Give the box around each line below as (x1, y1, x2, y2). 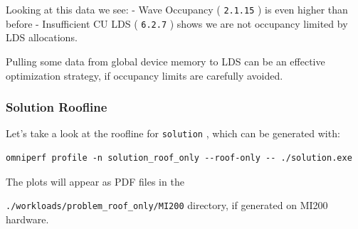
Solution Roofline (6, 98, 107, 116)
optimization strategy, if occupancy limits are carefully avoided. (6, 68, 283, 82)
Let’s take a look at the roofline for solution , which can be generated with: (6, 126, 340, 141)
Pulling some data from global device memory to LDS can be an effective (6, 53, 325, 68)
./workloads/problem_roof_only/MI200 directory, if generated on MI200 (6, 198, 328, 213)
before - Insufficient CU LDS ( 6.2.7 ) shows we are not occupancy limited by (6, 16, 348, 31)
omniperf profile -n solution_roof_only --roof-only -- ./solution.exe (6, 152, 352, 163)
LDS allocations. (6, 30, 78, 45)
